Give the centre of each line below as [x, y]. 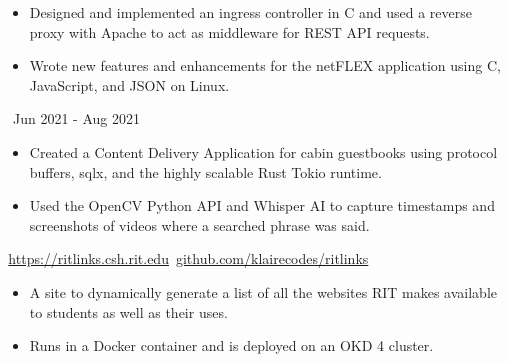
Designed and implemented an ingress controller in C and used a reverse [250, 12]
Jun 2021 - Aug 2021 [76, 118]
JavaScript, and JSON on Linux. [129, 84]
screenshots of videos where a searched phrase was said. [199, 224]
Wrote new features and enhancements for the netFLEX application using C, [265, 65]
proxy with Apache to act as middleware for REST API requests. [229, 31]
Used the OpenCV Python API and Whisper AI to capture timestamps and [262, 205]
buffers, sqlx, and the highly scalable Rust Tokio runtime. [205, 171]
